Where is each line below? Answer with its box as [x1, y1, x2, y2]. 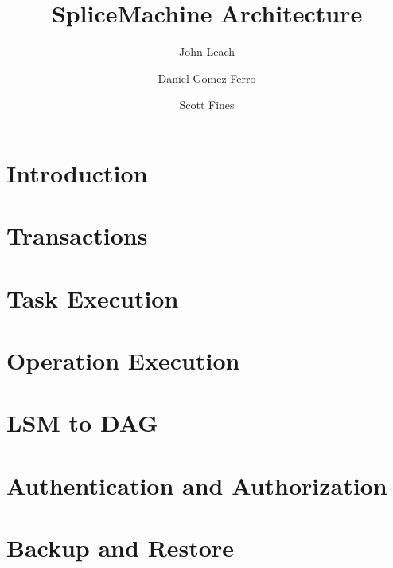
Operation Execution [6, 344, 240, 377]
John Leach [179, 43, 235, 60]
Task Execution [6, 281, 179, 314]
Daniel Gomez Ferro [158, 69, 256, 86]
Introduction [6, 156, 148, 189]
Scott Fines [179, 96, 235, 113]
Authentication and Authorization [6, 468, 387, 501]
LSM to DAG [6, 406, 158, 439]
